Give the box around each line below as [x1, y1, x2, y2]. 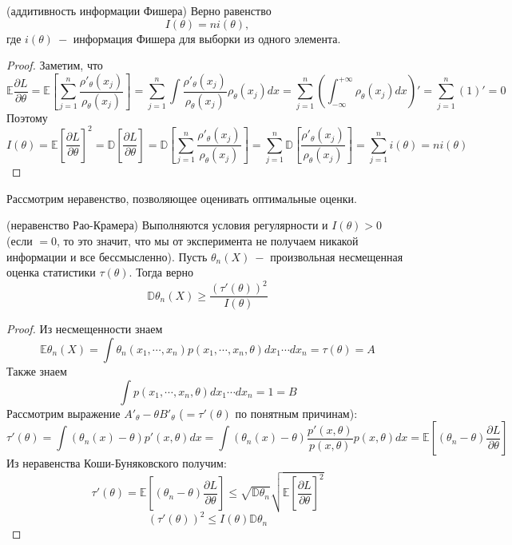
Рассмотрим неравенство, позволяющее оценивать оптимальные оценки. [6, 189, 357, 206]
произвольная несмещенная [270, 248, 403, 265]
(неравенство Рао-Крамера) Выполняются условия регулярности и [6, 217, 328, 233]
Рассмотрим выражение [6, 404, 121, 421]
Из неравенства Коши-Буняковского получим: [6, 455, 227, 471]
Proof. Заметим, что [6, 57, 103, 74]
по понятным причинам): [235, 404, 358, 421]
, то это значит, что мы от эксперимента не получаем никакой [57, 232, 359, 249]
